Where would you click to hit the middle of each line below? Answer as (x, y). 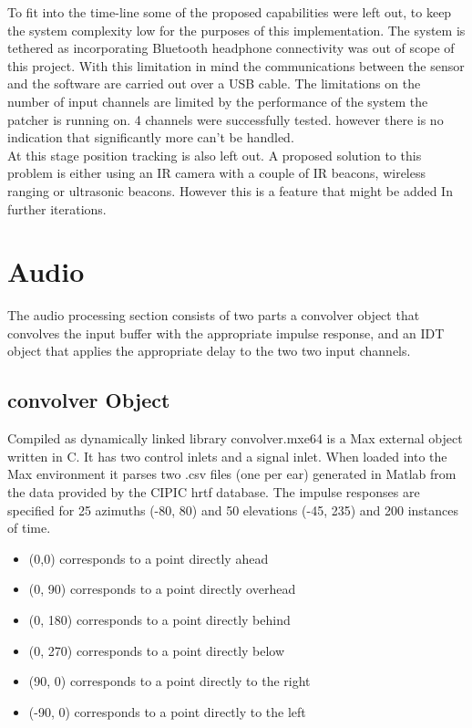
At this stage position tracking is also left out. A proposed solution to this (215, 155)
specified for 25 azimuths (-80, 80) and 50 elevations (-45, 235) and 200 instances (233, 510)
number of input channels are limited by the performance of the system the (218, 101)
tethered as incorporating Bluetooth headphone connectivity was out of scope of (231, 48)
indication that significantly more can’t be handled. (151, 137)
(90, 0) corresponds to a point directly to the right (169, 681)
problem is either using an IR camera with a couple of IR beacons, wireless (216, 173)
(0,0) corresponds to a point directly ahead (149, 558)
